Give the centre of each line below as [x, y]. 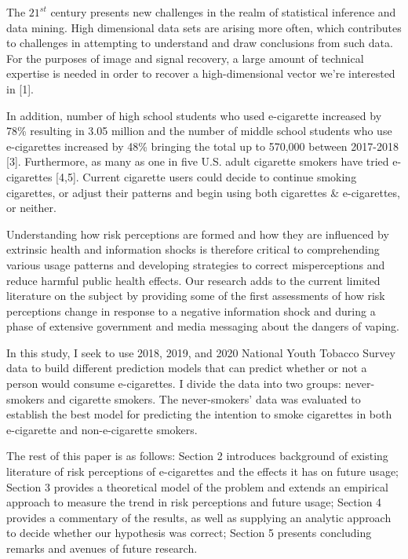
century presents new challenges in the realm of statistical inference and [223, 12]
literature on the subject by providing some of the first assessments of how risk [196, 296]
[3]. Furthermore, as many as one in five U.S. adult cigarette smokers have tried [198, 161]
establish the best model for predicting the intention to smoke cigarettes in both [199, 414]
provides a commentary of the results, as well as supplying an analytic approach [199, 517]
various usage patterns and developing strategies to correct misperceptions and [196, 264]
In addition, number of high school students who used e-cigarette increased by [194, 115]
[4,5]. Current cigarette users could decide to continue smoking [206, 176]
